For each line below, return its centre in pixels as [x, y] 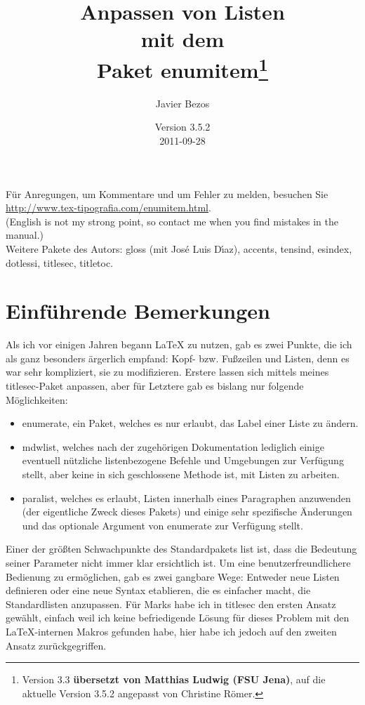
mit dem [182, 39]
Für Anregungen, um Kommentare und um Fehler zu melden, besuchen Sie [167, 193]
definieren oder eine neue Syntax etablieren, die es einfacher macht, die [158, 590]
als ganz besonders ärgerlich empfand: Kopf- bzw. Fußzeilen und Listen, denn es [178, 358]
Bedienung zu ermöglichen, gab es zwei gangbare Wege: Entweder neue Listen [173, 576]
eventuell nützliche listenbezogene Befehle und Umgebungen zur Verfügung [183, 460]
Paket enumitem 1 [182, 68]
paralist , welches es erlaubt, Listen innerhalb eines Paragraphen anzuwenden [186, 498]
